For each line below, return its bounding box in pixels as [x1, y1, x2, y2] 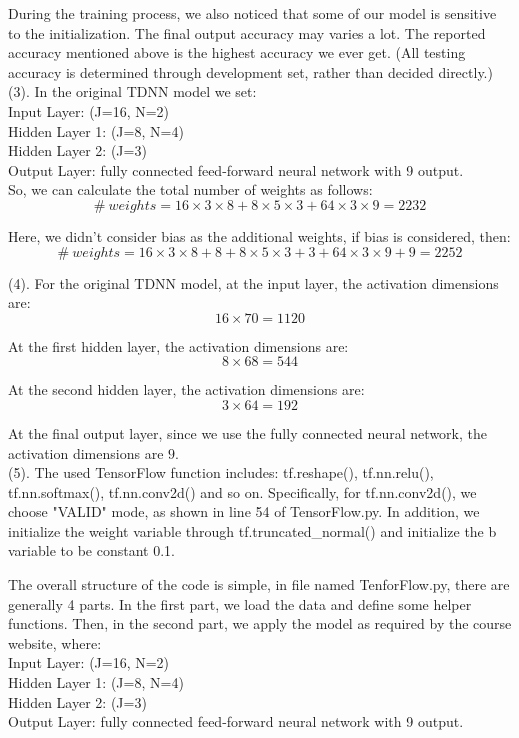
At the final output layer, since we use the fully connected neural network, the [8, 422, 487, 443]
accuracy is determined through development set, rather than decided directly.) [8, 61, 493, 82]
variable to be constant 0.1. [8, 540, 175, 561]
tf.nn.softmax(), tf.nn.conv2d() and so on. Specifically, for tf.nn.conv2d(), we [8, 481, 477, 502]
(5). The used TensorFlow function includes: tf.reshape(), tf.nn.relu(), [8, 462, 434, 483]
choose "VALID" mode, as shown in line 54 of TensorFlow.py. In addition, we [8, 501, 480, 522]
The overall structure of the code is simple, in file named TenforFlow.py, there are [8, 574, 510, 595]
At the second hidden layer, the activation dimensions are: [8, 379, 365, 400]
